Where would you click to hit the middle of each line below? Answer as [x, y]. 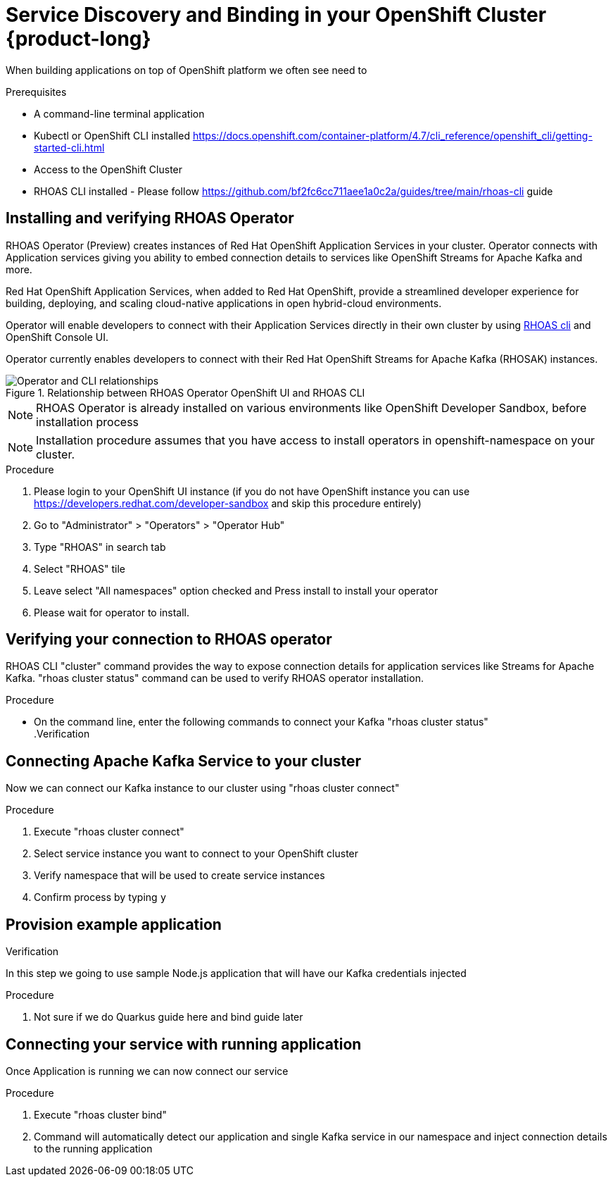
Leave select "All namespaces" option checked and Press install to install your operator [236, 590]
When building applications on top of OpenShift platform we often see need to [187, 70]
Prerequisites [36, 92]
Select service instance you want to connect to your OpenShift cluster [196, 854]
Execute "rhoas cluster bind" [100, 1114]
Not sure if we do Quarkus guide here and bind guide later [169, 1017]
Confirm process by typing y [100, 897]
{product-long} [78, 39]
